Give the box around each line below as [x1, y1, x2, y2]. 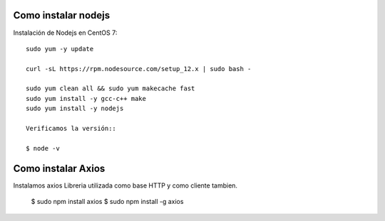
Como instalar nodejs [13, 9, 111, 21]
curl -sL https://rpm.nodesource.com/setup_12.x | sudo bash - [26, 65, 252, 72]
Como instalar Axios [13, 162, 106, 174]
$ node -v [26, 144, 60, 152]
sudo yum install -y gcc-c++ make [26, 95, 146, 102]
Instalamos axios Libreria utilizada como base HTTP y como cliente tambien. [13, 181, 238, 190]
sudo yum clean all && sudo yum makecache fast [26, 85, 195, 92]
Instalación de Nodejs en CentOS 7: [13, 28, 118, 37]
